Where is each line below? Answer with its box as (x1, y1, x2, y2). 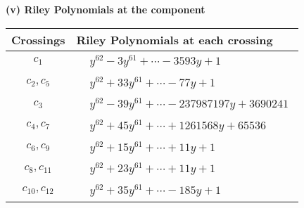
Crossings (11, 31, 65, 48)
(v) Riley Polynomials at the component (6, 2, 205, 16)
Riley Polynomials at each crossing (76, 31, 273, 48)
